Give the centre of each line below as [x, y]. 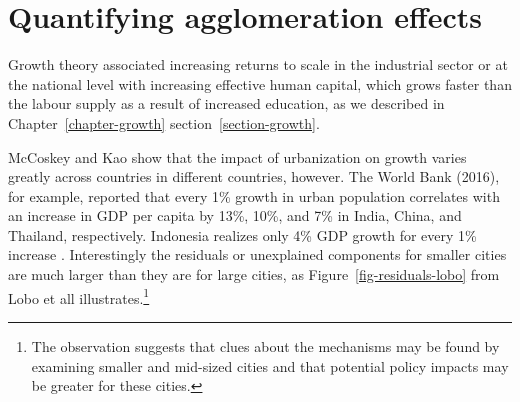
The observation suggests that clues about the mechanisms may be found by [265, 345]
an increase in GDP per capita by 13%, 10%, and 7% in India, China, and [235, 215]
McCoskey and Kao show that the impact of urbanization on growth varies [237, 156]
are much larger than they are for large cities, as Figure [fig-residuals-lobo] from [254, 274]
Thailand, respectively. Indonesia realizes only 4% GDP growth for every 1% [242, 234]
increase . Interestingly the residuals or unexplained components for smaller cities [257, 254]
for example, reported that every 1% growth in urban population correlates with [254, 195]
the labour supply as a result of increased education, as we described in [226, 103]
